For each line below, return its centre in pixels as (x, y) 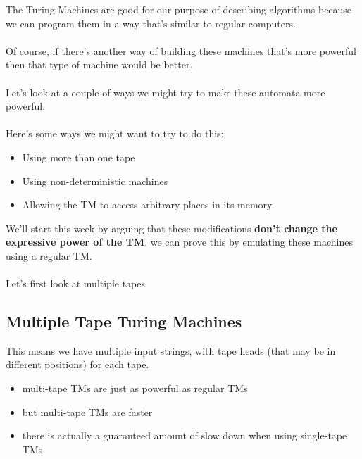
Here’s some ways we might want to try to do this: (115, 133)
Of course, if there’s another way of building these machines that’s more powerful (181, 50)
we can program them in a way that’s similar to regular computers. (151, 23)
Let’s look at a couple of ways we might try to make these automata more (166, 92)
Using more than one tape (79, 157)
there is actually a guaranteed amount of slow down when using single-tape (185, 435)
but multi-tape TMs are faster (87, 411)
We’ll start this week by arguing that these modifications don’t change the (171, 228)
